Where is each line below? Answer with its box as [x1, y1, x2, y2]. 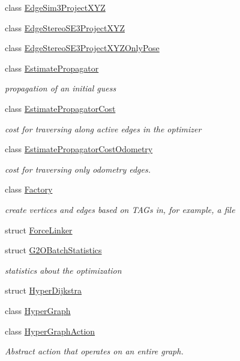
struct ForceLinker [5, 223, 73, 236]
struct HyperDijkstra [5, 284, 82, 297]
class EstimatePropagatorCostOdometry [5, 143, 153, 155]
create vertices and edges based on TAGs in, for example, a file [5, 203, 235, 215]
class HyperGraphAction [5, 324, 95, 337]
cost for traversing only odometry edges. [5, 162, 151, 175]
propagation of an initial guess [5, 82, 116, 94]
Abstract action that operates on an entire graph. [5, 345, 184, 357]
